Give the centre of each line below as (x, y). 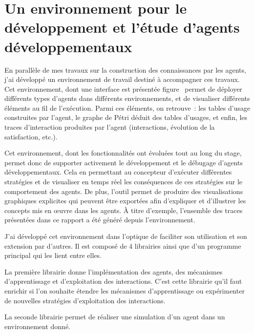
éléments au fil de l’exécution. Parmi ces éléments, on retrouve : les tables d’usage (127, 108)
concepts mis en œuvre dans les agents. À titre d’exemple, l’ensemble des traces (124, 210)
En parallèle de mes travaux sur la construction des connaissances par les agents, (125, 69)
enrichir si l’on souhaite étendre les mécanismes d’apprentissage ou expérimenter (125, 290)
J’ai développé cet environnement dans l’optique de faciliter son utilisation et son (126, 236)
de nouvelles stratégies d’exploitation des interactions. (85, 300)
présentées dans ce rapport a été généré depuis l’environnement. (100, 220)
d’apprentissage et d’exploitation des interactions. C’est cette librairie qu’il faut (123, 281)
